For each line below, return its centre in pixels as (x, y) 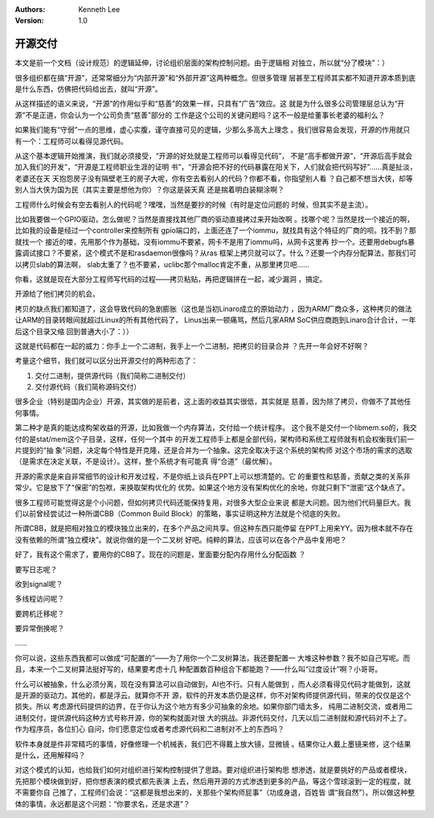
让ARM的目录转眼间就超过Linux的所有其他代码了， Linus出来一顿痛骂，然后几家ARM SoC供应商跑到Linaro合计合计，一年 (215, 320)
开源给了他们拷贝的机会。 (57, 294)
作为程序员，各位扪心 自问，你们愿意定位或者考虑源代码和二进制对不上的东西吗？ (149, 729)
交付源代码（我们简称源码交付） (88, 387)
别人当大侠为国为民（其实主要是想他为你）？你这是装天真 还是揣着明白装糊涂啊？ (149, 190)
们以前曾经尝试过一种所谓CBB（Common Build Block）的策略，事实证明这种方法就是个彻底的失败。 (180, 513)
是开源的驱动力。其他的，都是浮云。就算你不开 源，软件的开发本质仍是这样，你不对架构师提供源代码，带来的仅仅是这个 (213, 696)
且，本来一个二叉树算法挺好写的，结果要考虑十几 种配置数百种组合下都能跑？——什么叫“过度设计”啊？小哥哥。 (199, 669)
